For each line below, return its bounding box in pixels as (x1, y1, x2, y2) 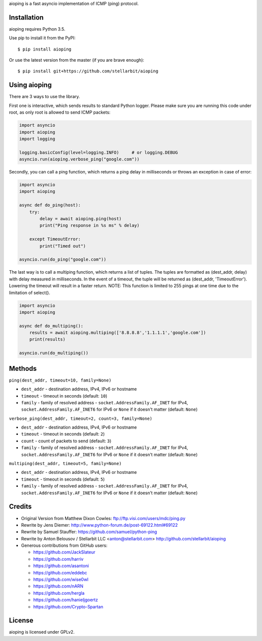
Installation (9, 13, 44, 21)
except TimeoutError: (29, 236, 81, 242)
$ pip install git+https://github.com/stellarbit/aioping (17, 69, 159, 74)
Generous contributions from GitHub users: (21, 542, 108, 549)
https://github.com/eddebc (33, 570, 87, 575)
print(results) (29, 337, 65, 342)
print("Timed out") (39, 243, 86, 249)
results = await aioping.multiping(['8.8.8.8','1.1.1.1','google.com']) (29, 330, 206, 335)
